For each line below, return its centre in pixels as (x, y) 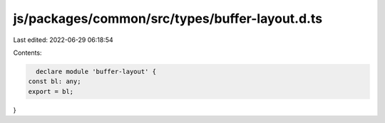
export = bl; (51, 91)
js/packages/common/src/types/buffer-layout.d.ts (168, 18)
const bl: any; (55, 81)
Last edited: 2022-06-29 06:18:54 (63, 40)
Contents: (27, 53)
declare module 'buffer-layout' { (96, 71)
